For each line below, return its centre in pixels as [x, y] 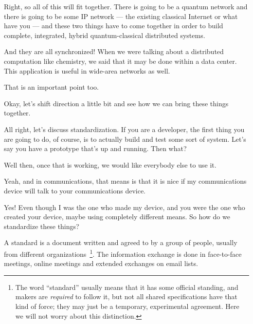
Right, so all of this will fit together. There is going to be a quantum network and [126, 6]
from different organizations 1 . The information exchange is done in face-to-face [123, 253]
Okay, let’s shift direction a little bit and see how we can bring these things [116, 103]
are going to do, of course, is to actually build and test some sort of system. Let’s [125, 139]
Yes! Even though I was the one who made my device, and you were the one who [125, 207]
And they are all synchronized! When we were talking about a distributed [114, 51]
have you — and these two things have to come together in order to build [114, 26]
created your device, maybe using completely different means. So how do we [117, 217]
